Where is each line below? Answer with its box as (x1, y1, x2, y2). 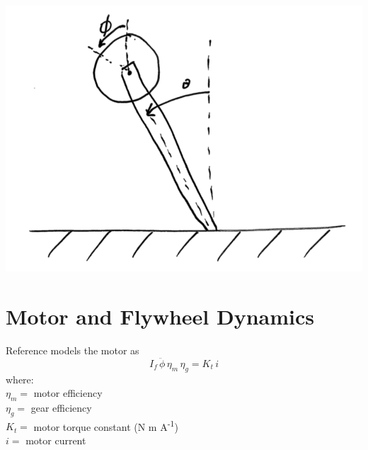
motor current (25, 432, 86, 447)
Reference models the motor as (6, 342, 139, 357)
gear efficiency (30, 400, 92, 415)
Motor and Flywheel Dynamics (6, 302, 314, 330)
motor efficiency (33, 386, 103, 400)
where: (6, 371, 34, 386)
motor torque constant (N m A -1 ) (33, 417, 178, 434)
